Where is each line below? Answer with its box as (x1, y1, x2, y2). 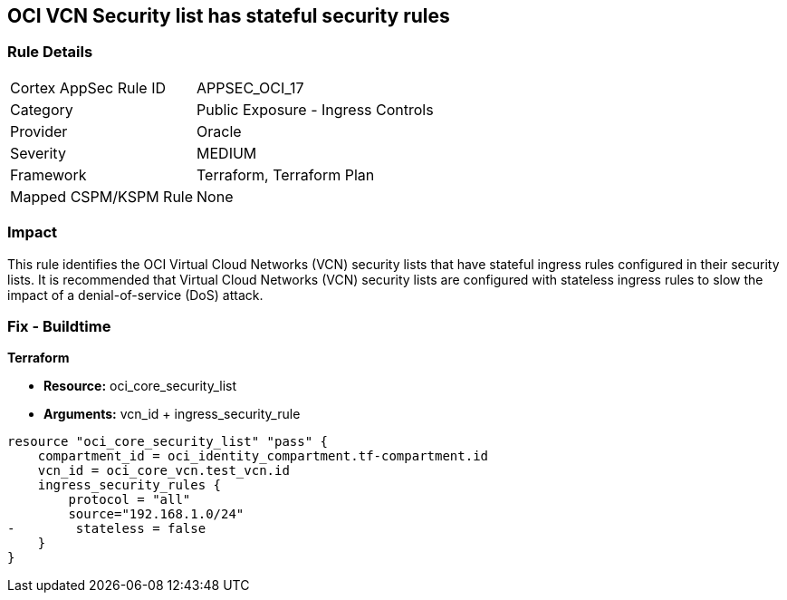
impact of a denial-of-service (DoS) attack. (7, 286, 264, 303)
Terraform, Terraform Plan (197, 165, 375, 184)
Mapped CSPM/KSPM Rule (10, 187, 194, 206)
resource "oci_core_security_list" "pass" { (7, 434, 329, 450)
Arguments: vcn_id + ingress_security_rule (43, 406, 301, 422)
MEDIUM (197, 143, 257, 162)
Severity (10, 143, 66, 162)
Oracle (197, 121, 242, 140)
